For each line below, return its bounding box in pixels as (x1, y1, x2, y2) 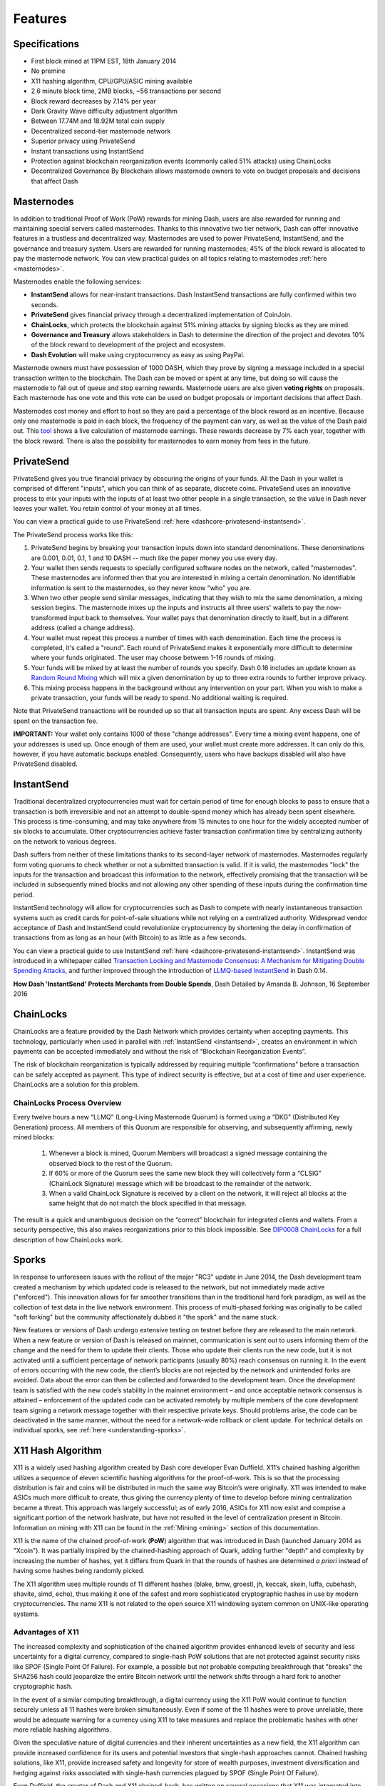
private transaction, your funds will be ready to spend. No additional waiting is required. (31, 693, 289, 702)
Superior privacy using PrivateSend (31, 136, 135, 146)
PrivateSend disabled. (13, 759, 78, 768)
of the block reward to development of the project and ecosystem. (31, 340, 226, 349)
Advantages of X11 (13, 1627, 79, 1637)
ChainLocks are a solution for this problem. (13, 1080, 140, 1089)
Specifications (13, 38, 80, 50)
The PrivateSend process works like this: (13, 530, 133, 539)
